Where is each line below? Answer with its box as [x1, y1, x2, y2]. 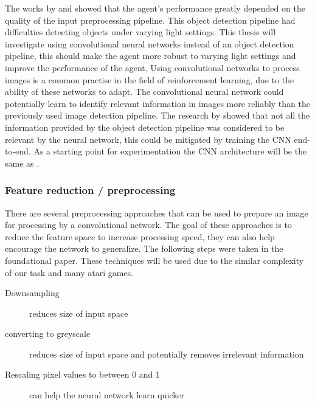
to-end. [5, 145, 31, 157]
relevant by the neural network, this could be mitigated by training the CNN [5, 133, 291, 145]
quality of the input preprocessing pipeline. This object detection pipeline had [5, 13, 296, 26]
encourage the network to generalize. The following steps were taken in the [5, 242, 283, 255]
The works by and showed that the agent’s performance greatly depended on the [5, 2, 305, 14]
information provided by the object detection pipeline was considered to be [5, 120, 285, 133]
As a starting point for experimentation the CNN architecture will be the [33, 145, 307, 157]
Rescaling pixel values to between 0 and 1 [5, 368, 161, 381]
